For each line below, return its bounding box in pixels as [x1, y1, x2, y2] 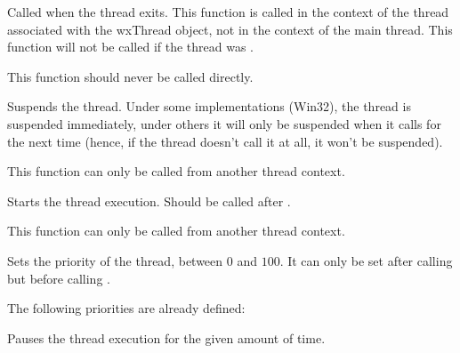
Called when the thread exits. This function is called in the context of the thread [7, 3, 449, 20]
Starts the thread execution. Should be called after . [7, 191, 291, 210]
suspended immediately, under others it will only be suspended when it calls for [7, 114, 441, 132]
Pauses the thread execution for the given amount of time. [7, 328, 326, 347]
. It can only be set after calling [279, 251, 453, 269]
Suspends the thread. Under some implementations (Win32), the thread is [7, 97, 411, 116]
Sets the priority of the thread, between [7, 251, 223, 269]
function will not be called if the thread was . [7, 37, 254, 56]
